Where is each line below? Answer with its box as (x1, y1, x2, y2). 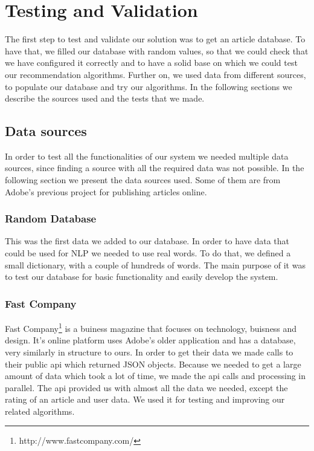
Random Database (5, 211, 97, 226)
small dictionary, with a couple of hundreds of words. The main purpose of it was (5, 258, 306, 271)
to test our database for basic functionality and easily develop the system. (5, 270, 278, 283)
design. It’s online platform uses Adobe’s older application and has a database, (5, 334, 296, 346)
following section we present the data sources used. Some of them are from (5, 174, 281, 186)
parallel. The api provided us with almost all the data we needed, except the (5, 381, 288, 394)
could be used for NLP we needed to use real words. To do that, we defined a (5, 247, 291, 259)
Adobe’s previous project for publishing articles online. (5, 185, 207, 198)
